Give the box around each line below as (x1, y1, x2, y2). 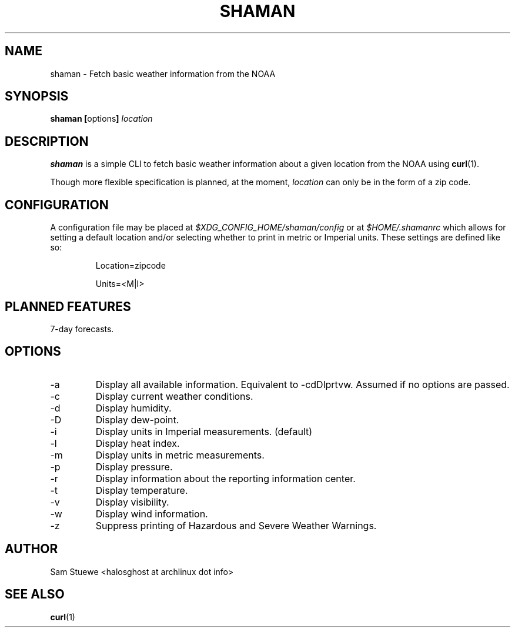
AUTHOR (5, 541, 58, 557)
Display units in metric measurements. (95, 449, 265, 461)
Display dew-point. (95, 413, 179, 426)
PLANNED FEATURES (5, 299, 131, 314)
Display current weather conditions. (95, 390, 253, 402)
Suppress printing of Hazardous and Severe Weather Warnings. (95, 519, 377, 531)
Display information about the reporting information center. (95, 472, 356, 484)
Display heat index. (95, 437, 180, 449)
